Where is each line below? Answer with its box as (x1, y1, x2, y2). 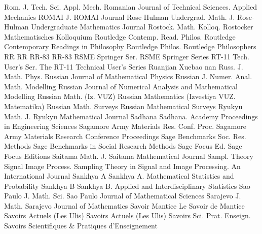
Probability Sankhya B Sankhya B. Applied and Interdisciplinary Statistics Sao (4, 180, 250, 191)
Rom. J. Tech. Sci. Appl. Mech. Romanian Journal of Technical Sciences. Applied (4, 2, 257, 12)
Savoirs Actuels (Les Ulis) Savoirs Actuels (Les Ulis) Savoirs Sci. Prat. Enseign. (4, 210, 251, 221)
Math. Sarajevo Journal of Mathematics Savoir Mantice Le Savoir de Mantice (4, 200, 245, 211)
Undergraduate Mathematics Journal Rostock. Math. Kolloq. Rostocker (31, 21, 253, 32)
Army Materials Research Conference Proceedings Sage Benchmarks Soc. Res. (4, 130, 246, 141)
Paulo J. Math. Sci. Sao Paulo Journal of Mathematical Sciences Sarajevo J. (4, 190, 241, 201)
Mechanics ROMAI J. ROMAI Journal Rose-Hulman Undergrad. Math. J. (4, 11, 235, 22)
